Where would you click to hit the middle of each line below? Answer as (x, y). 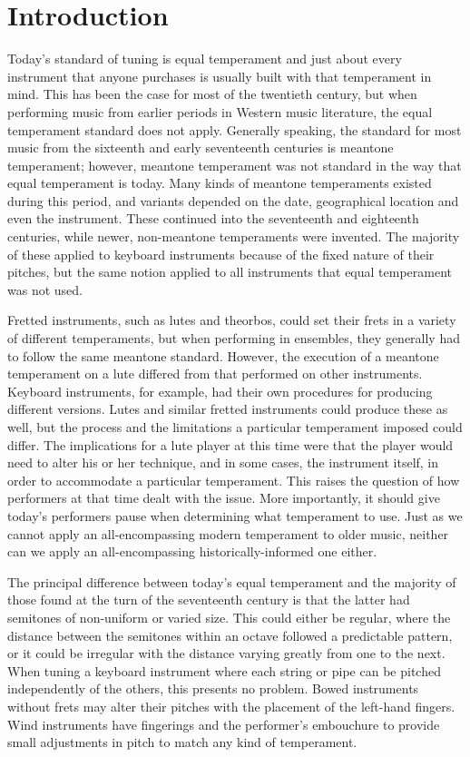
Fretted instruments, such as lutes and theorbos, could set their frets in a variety (232, 320)
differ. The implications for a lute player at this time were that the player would (230, 444)
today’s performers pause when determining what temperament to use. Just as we (235, 515)
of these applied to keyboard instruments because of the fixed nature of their (221, 254)
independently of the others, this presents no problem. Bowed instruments (213, 688)
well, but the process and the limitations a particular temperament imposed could (235, 427)
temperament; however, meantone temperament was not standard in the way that (235, 165)
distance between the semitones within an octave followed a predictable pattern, (230, 635)
